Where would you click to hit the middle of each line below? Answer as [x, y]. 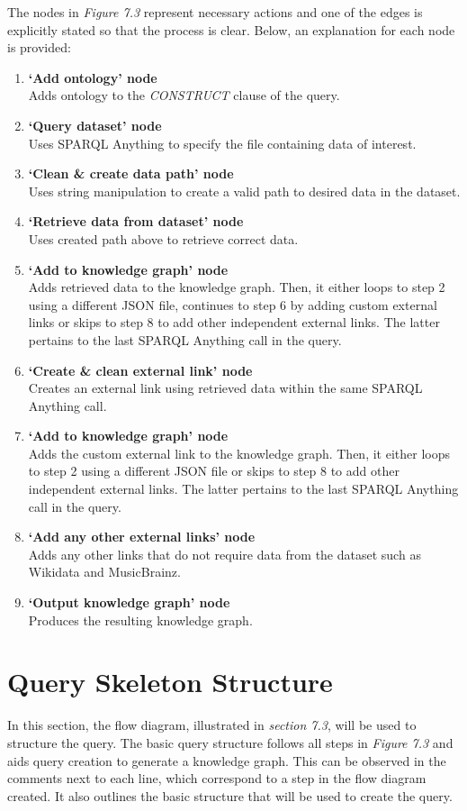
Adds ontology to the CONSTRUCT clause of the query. [184, 95]
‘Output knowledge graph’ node [129, 602]
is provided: [39, 47]
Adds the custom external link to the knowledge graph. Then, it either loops [239, 453]
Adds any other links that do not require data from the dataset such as [225, 554]
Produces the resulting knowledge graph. [140, 620]
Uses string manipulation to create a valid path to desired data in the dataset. [244, 191]
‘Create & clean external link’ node [140, 370]
